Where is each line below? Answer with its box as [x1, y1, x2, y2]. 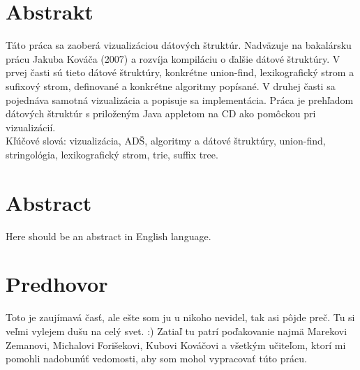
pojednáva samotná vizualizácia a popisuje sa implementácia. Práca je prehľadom [6, 92, 354, 107]
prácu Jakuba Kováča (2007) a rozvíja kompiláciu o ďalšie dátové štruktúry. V [6, 51, 340, 66]
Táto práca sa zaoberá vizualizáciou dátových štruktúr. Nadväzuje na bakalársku [6, 38, 352, 52]
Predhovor [6, 269, 108, 298]
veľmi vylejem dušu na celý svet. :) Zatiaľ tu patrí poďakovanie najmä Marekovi [6, 323, 347, 338]
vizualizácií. [6, 119, 56, 134]
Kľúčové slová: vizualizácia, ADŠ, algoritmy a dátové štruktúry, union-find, [6, 133, 326, 148]
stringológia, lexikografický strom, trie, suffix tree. [6, 147, 218, 161]
